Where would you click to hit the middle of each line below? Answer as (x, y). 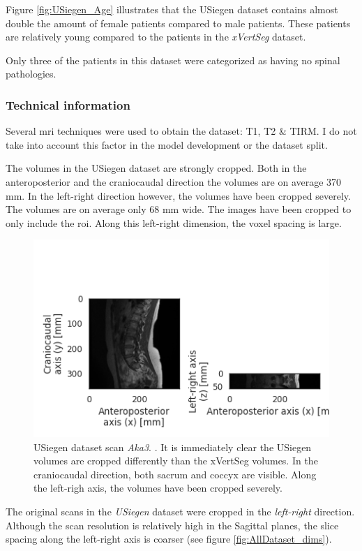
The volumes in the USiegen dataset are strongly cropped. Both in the (156, 168)
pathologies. (31, 74)
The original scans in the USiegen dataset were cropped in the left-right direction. (180, 511)
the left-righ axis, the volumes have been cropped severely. (158, 488)
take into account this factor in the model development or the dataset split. (167, 144)
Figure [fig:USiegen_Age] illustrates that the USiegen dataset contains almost (172, 9)
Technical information (68, 104)
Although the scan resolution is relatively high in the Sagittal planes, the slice (172, 525)
